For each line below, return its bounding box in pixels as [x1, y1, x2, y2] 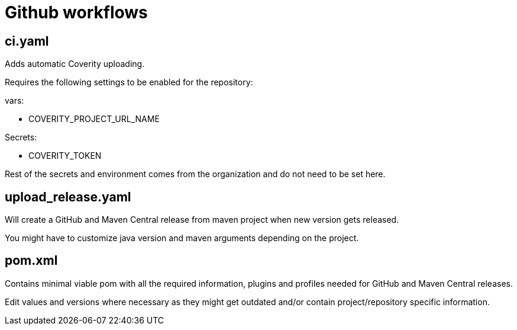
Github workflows [5, 2, 148, 23]
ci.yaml [5, 33, 49, 49]
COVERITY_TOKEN [28, 150, 102, 161]
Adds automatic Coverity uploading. [5, 59, 145, 69]
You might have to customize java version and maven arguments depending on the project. [5, 233, 359, 244]
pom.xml [5, 253, 58, 268]
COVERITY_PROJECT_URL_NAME [28, 114, 160, 124]
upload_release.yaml [5, 189, 131, 204]
